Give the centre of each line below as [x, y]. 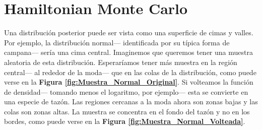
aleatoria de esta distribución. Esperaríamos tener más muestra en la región [121, 62]
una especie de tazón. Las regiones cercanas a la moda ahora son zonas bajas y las [131, 102]
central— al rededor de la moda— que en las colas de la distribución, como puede [130, 72]
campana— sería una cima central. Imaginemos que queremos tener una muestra [128, 52]
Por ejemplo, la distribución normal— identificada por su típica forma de [117, 42]
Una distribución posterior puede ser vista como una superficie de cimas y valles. [129, 32]
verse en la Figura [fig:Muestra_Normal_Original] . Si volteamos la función [129, 82]
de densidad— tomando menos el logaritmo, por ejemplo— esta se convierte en [126, 91]
